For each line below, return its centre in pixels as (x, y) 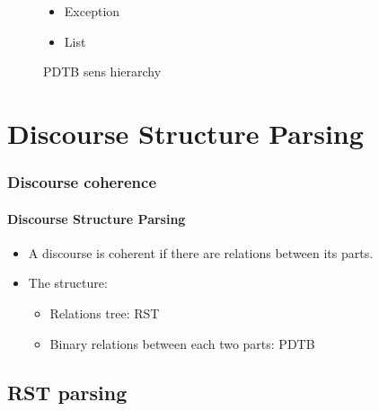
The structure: (68, 283)
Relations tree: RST (105, 313)
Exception (92, 11)
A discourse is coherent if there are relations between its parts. (201, 252)
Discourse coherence (82, 182)
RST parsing (67, 392)
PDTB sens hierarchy (102, 71)
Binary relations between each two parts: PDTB (182, 343)
